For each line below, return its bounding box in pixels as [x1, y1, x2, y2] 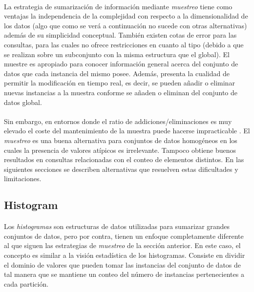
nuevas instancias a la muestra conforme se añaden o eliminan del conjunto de [4, 87, 237, 97]
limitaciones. [4, 173, 42, 184]
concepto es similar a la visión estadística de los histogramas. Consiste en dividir [4, 250, 245, 260]
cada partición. [4, 278, 49, 289]
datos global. [4, 97, 42, 107]
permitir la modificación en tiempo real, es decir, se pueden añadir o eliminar [4, 78, 235, 88]
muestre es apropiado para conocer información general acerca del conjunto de [4, 59, 238, 69]
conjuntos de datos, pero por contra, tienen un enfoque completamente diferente [4, 230, 244, 241]
